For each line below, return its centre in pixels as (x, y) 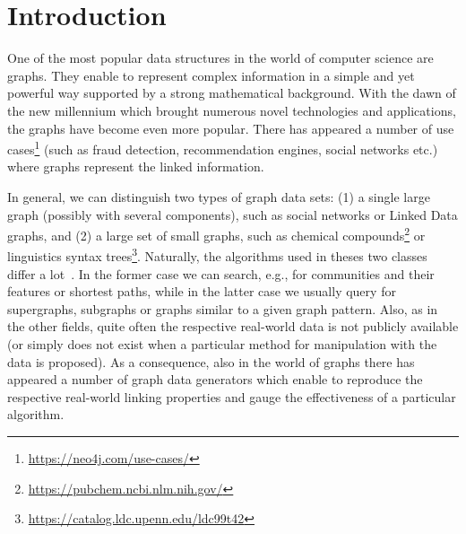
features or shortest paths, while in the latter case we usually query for (202, 291)
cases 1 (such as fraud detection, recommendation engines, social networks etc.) (223, 148)
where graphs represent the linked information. (136, 166)
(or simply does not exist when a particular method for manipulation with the (222, 344)
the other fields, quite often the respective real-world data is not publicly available (233, 326)
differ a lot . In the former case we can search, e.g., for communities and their (221, 273)
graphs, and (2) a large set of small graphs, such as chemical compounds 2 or (216, 234)
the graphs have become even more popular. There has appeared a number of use (231, 128)
